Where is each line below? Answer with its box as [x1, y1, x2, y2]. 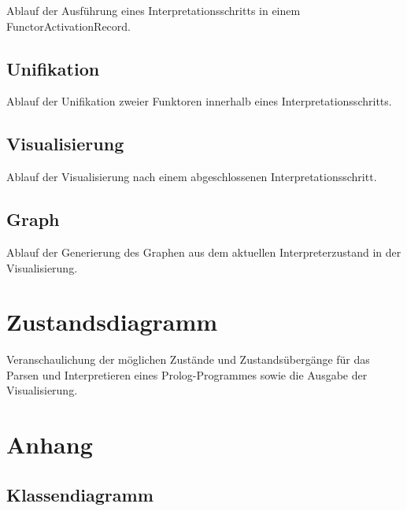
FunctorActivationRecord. [6, 17, 131, 34]
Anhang [6, 428, 93, 461]
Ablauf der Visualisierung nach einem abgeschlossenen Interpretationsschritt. [6, 168, 377, 185]
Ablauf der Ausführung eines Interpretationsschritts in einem [6, 2, 301, 18]
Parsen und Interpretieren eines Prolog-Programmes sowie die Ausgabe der [6, 366, 368, 383]
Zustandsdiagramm [6, 305, 218, 338]
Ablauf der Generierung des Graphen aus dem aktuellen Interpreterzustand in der [6, 243, 401, 260]
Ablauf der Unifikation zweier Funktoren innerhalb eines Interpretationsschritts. [6, 93, 392, 109]
